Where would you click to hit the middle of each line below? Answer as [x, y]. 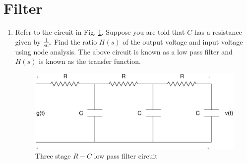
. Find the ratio [73, 41]
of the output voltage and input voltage [183, 41]
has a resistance [218, 32]
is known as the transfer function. [90, 61]
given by [28, 41]
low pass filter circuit [126, 156]
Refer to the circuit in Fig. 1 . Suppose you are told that [100, 32]
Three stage [53, 156]
